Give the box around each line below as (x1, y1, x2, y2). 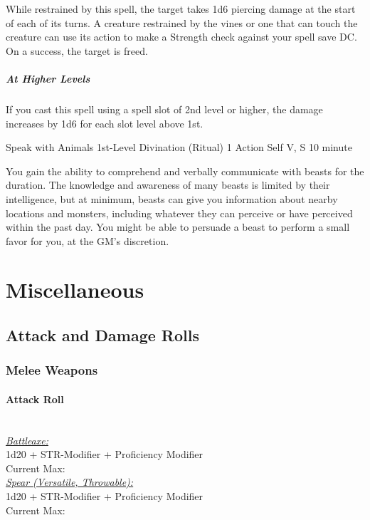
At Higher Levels (6, 71, 90, 85)
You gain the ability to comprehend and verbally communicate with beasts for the (6, 163, 364, 178)
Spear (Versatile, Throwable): (6, 474, 134, 489)
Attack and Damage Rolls (6, 324, 199, 346)
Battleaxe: (6, 432, 49, 447)
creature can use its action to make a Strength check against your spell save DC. (6, 29, 357, 44)
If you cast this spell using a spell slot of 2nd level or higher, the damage (6, 101, 323, 116)
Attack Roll (6, 391, 64, 406)
